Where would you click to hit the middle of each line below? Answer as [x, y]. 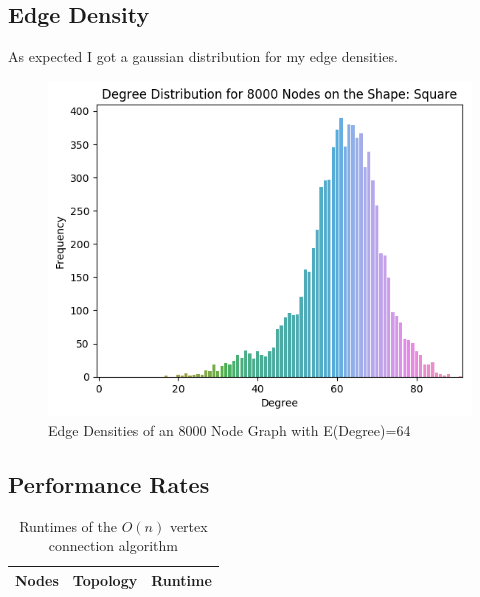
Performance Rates [109, 483]
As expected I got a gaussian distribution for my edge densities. [203, 56]
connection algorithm [113, 545]
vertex [188, 525]
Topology [105, 579]
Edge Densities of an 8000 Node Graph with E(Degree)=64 [229, 429]
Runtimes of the [68, 525]
